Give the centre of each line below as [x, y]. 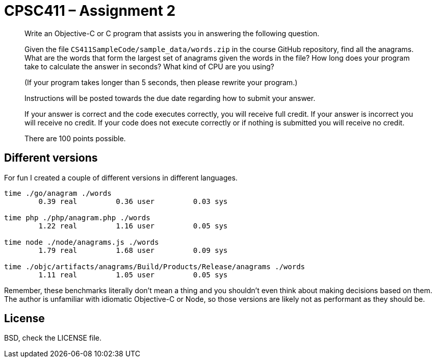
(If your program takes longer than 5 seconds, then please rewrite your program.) [161, 82]
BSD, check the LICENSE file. [53, 338]
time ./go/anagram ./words [58, 193]
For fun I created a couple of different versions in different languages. [121, 177]
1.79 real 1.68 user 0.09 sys [133, 250]
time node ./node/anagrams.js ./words [82, 242]
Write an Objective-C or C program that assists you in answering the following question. [172, 33]
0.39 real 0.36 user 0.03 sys [133, 201]
